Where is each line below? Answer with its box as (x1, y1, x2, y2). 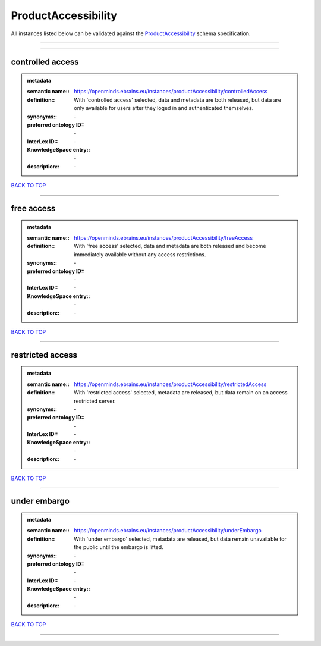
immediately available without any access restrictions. (74, 250, 206, 258)
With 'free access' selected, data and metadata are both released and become (74, 243, 266, 250)
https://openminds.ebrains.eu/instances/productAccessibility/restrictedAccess (74, 381, 267, 388)
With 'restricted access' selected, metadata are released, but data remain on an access (74, 389, 288, 396)
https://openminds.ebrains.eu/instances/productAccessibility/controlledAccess (74, 88, 268, 95)
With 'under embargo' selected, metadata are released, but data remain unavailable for (74, 535, 287, 542)
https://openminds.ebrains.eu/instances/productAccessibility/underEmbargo (74, 527, 262, 534)
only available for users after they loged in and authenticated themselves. (74, 105, 254, 112)
